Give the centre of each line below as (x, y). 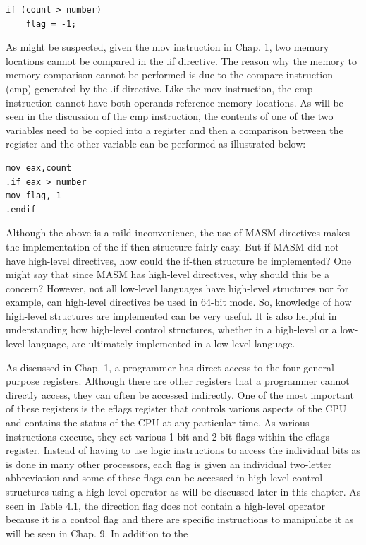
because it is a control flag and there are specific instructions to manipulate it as (180, 519)
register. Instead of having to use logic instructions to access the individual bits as (183, 450)
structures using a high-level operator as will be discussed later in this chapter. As (183, 491)
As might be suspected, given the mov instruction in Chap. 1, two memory (167, 47)
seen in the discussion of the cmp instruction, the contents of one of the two (170, 116)
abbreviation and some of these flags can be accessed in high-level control (164, 478)
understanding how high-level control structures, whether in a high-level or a (171, 329)
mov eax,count (39, 168)
